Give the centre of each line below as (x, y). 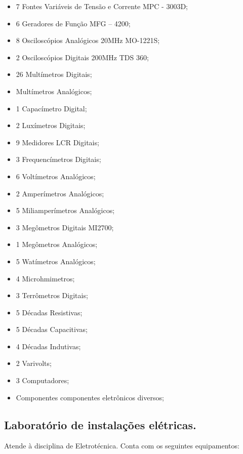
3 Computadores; (43, 380)
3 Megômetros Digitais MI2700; (65, 227)
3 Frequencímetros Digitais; (58, 159)
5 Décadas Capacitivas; (52, 329)
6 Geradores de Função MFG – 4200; (73, 23)
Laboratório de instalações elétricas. (100, 424)
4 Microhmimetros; (45, 278)
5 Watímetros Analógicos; (56, 261)
